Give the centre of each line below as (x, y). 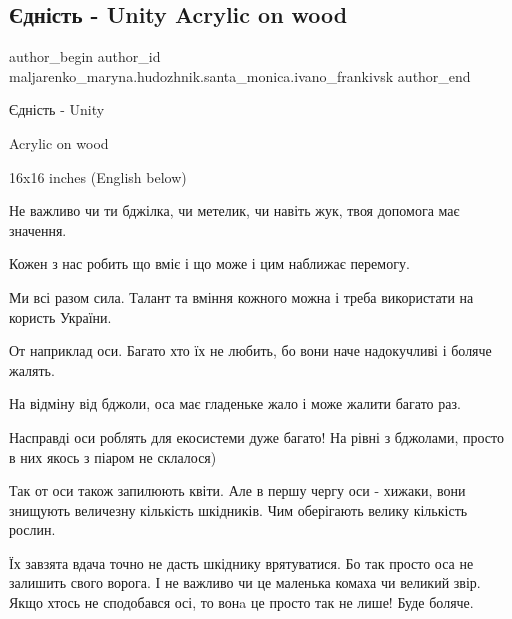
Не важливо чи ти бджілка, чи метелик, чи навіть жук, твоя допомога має (234, 210)
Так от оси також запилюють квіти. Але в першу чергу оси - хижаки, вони (237, 490)
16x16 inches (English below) (98, 176)
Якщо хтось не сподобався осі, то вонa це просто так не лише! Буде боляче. (241, 602)
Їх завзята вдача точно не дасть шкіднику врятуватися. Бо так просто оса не (241, 562)
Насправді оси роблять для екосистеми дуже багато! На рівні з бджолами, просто (256, 436)
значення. (38, 229)
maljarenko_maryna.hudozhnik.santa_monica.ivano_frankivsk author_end (240, 75)
